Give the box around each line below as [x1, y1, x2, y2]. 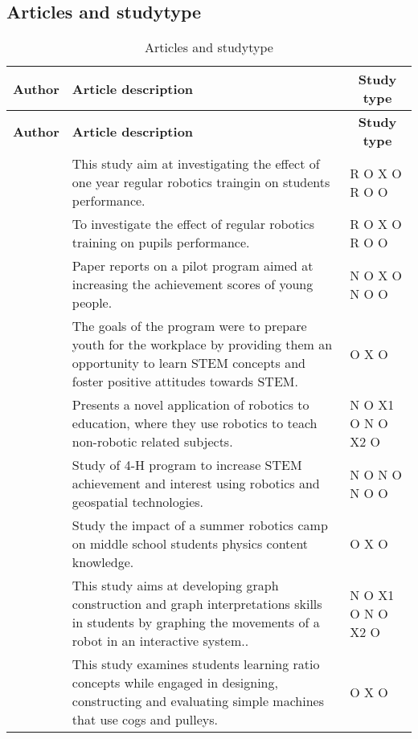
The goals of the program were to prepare [72, 316, 307, 336]
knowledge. [72, 553, 134, 572]
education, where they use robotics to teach [72, 414, 318, 433]
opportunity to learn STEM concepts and [72, 353, 306, 373]
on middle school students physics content [72, 534, 309, 553]
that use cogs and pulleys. [72, 710, 218, 729]
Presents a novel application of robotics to [72, 395, 309, 414]
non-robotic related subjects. [72, 432, 233, 451]
